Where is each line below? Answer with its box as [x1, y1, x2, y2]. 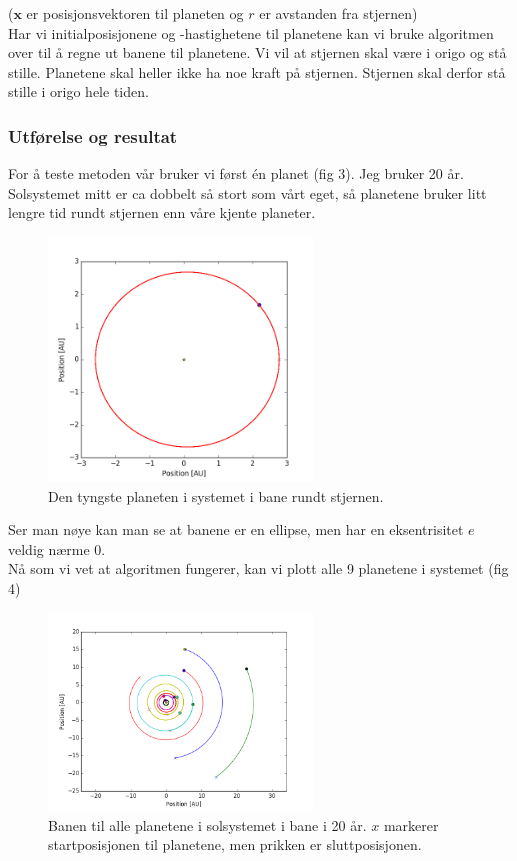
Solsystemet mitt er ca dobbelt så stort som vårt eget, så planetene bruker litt [8, 182, 487, 203]
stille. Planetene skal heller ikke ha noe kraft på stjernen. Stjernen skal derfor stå [8, 61, 506, 82]
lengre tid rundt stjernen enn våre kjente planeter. [8, 202, 316, 223]
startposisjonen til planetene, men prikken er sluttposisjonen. [48, 834, 422, 855]
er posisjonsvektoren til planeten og [26, 3, 244, 23]
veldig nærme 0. [8, 538, 106, 559]
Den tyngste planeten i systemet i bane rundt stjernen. [48, 485, 384, 506]
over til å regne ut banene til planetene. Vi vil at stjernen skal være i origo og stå [8, 42, 507, 63]
